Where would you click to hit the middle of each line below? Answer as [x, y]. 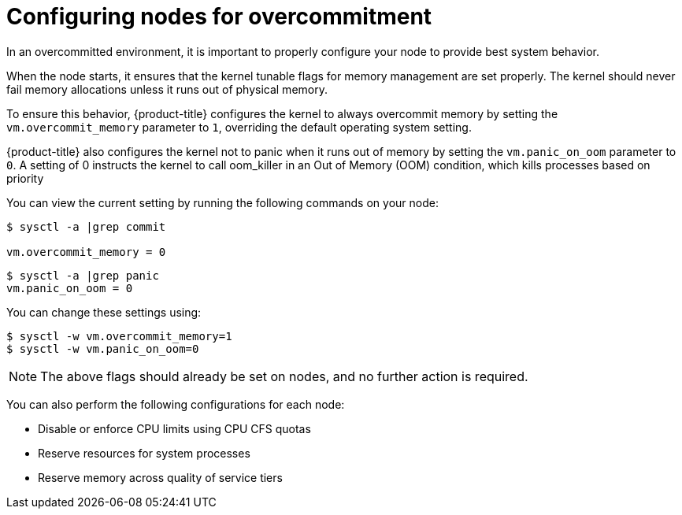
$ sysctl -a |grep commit [86, 226]
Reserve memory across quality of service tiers [160, 477]
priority [25, 178]
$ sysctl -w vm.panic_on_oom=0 [103, 348]
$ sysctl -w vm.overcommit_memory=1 [119, 336]
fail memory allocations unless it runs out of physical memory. [167, 89]
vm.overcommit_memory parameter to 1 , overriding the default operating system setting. [239, 127]
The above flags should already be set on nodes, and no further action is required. [284, 376]
